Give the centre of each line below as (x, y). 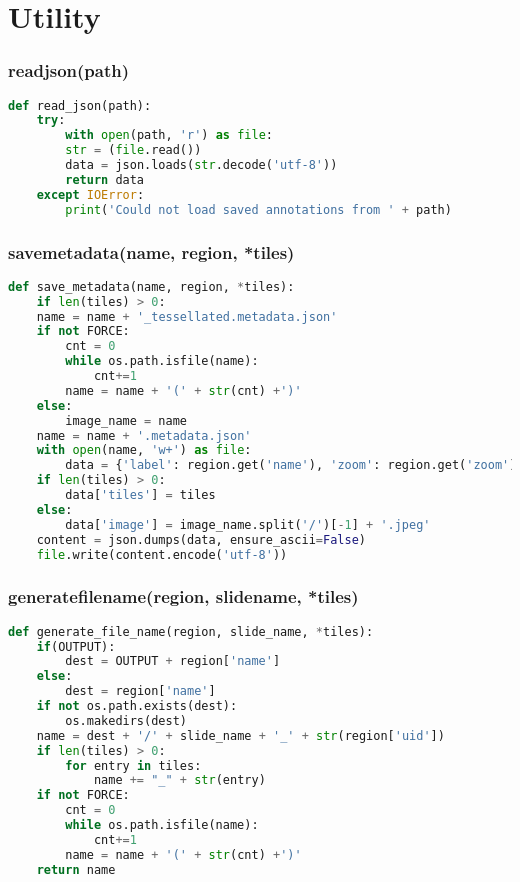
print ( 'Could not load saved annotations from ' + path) (258, 209)
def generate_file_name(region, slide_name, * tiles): (191, 631)
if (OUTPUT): (76, 646)
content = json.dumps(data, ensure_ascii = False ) (201, 539)
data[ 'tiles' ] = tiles (140, 495)
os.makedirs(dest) (126, 720)
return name (76, 869)
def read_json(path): (80, 105)
